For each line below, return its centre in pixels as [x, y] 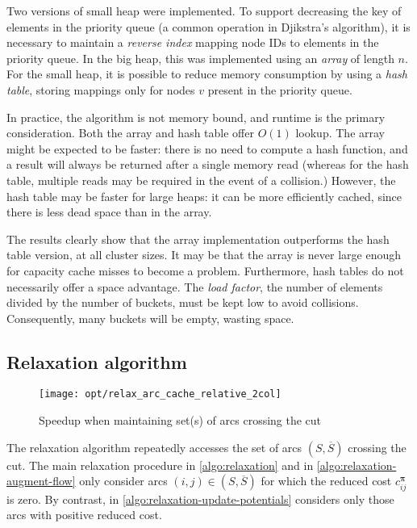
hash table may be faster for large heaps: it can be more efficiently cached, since [204, 196]
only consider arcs [123, 481]
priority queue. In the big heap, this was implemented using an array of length [200, 58]
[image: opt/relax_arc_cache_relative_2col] [160, 394]
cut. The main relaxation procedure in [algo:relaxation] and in [160, 465]
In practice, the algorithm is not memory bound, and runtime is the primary [196, 117]
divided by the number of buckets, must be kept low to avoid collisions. [183, 302]
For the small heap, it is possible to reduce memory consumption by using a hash [207, 74]
